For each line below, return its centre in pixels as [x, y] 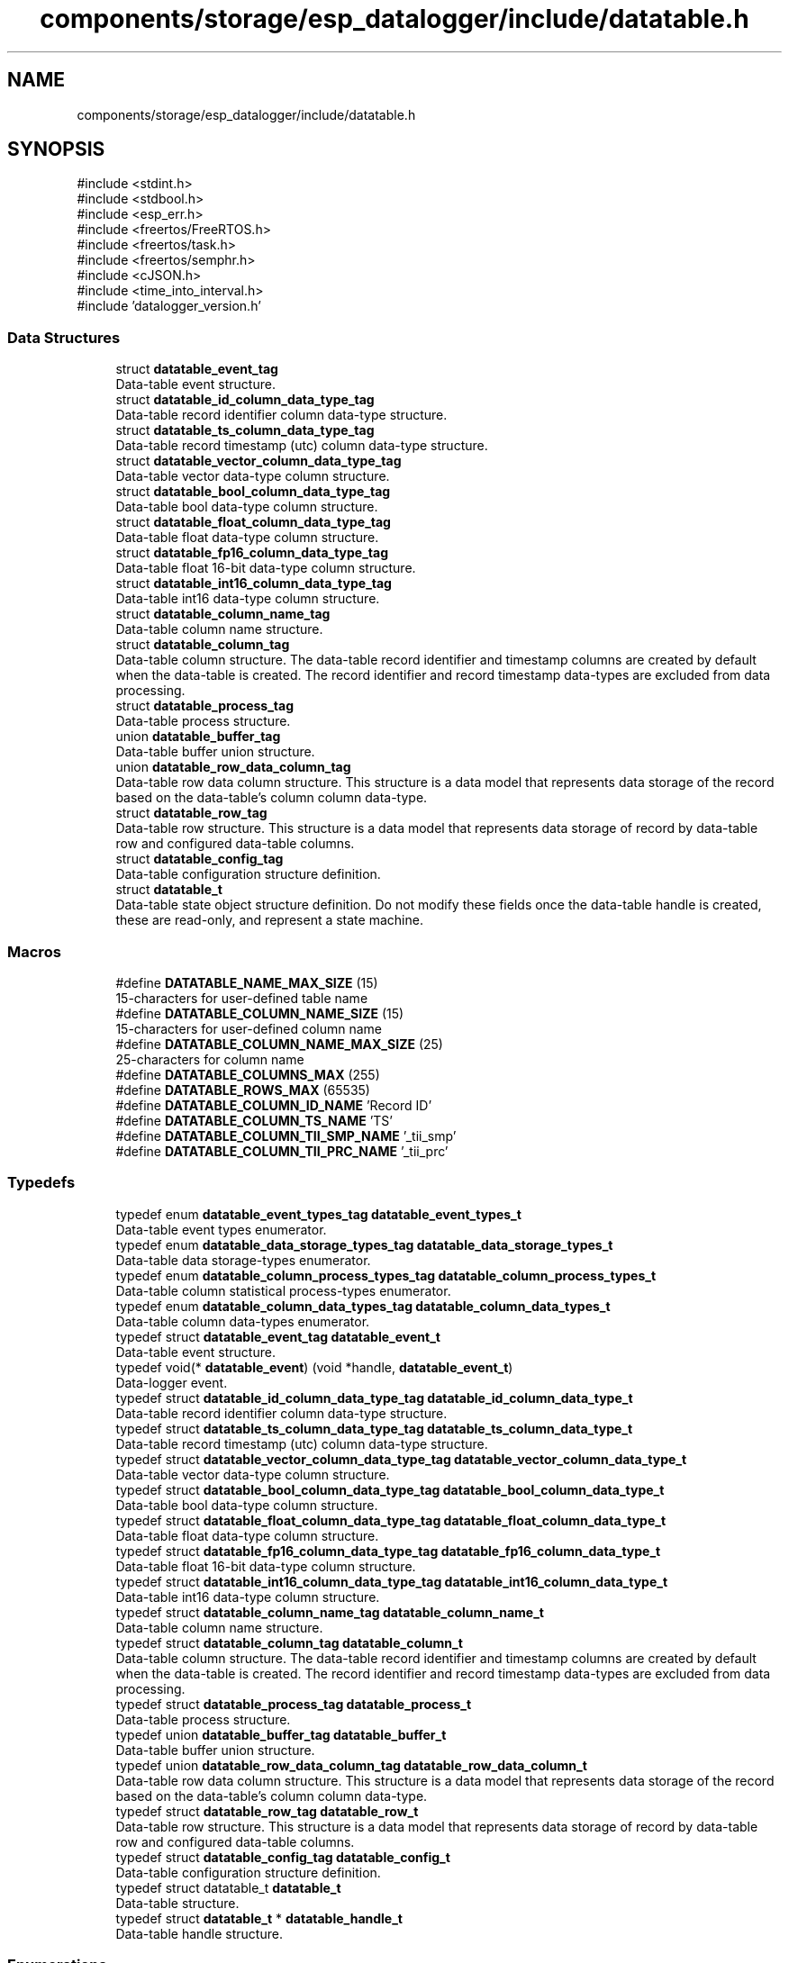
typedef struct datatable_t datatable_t [228, 1887]
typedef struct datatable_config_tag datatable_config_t [283, 1857]
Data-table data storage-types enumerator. [243, 1260]
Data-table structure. [177, 1903]
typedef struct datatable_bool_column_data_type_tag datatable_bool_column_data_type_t [390, 1489]
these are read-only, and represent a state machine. [269, 920]
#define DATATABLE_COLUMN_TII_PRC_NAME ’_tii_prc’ [282, 1151]
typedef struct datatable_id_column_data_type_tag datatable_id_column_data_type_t [374, 1398]
